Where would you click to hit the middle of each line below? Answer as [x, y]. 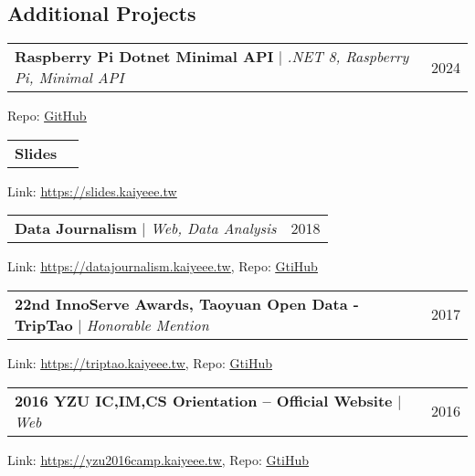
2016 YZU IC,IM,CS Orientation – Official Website [204, 400]
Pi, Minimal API [69, 78]
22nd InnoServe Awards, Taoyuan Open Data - [187, 303]
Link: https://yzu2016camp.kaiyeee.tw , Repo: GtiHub [158, 459]
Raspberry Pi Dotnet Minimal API [144, 57]
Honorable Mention [148, 324]
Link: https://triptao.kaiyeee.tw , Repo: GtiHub [140, 362]
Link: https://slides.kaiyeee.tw [92, 190]
